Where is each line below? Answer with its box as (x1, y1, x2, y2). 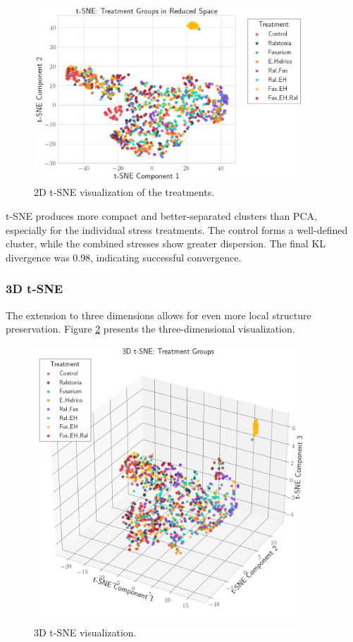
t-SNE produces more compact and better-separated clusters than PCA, (6, 208, 317, 223)
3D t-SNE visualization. (34, 624, 137, 639)
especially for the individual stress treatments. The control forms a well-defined (6, 222, 348, 237)
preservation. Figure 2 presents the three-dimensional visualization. (6, 321, 295, 336)
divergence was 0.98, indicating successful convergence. (6, 249, 242, 264)
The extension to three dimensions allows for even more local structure (6, 307, 311, 322)
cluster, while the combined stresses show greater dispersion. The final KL (6, 236, 326, 251)
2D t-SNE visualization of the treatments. (34, 185, 215, 199)
